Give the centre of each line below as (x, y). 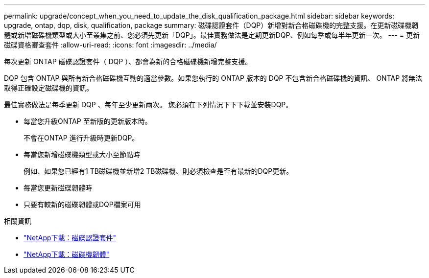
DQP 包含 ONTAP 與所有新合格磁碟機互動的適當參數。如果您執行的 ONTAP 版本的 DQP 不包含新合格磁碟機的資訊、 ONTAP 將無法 (213, 78)
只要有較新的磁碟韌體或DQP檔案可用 (82, 204)
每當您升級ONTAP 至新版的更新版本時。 (88, 121)
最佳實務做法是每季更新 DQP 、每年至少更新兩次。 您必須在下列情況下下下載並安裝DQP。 (148, 104)
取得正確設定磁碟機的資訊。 (48, 88)
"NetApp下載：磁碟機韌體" (67, 254)
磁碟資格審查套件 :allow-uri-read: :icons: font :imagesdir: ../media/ (110, 45)
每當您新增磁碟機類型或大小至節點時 (82, 154)
